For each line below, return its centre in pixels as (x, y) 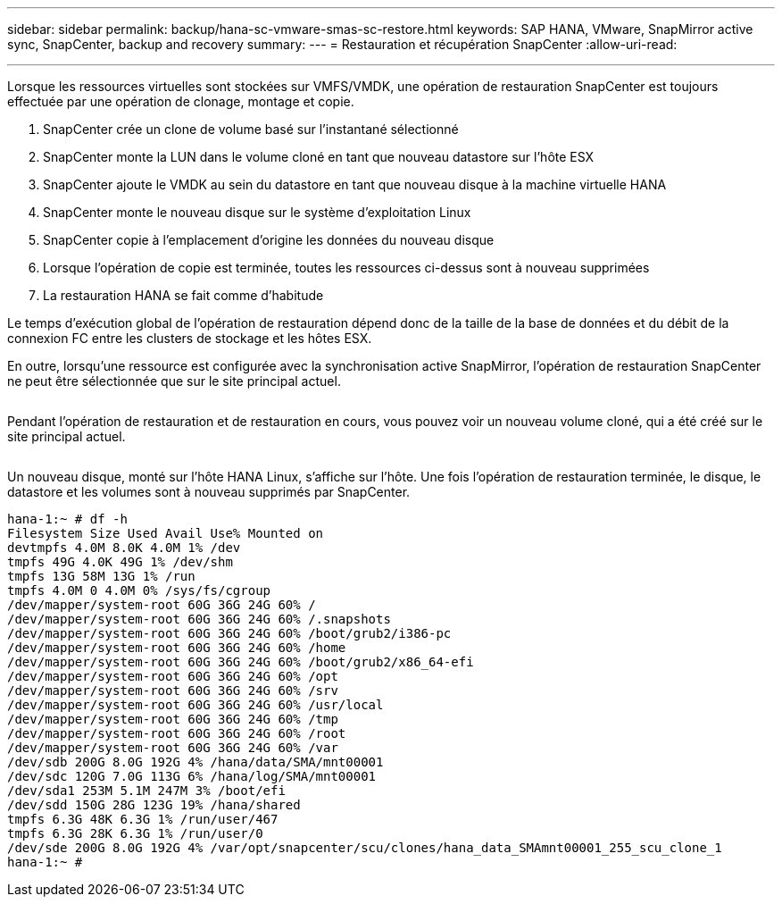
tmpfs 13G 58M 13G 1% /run (101, 576)
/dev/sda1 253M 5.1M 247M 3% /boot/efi (146, 791)
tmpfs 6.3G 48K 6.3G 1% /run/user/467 (143, 819)
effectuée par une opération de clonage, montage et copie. (181, 101)
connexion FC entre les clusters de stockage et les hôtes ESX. (190, 338)
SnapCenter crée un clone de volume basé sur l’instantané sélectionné (251, 129)
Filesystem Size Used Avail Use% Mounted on (166, 533)
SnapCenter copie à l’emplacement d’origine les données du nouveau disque (269, 240)
